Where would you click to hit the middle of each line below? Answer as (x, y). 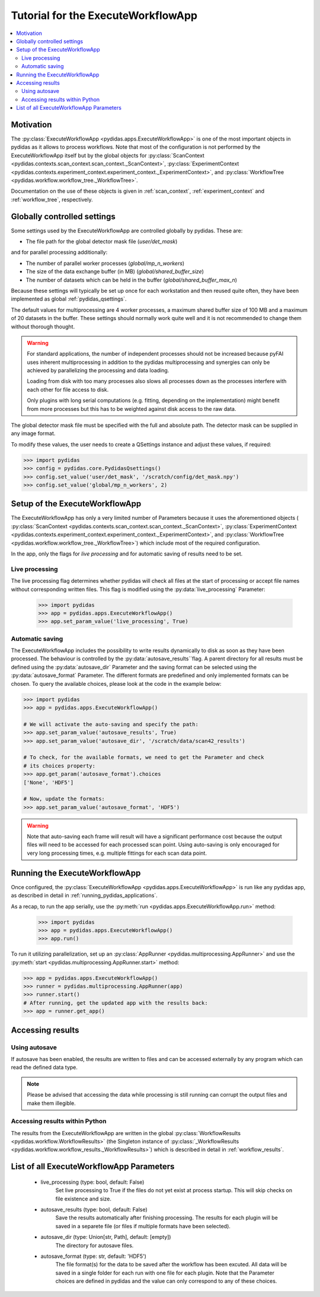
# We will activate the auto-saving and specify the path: (111, 724)
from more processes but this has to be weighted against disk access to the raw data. (132, 408)
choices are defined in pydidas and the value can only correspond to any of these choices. (166, 1281)
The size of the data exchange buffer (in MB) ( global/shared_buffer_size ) (115, 271)
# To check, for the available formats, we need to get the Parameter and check (144, 758)
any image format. (33, 433)
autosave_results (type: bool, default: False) (94, 1210)
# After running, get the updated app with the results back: (116, 1003)
